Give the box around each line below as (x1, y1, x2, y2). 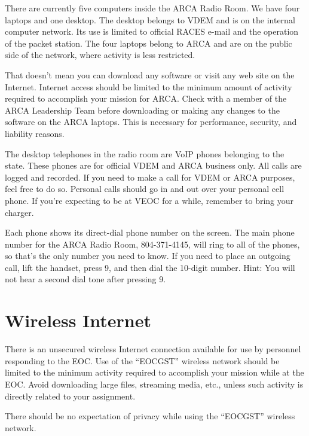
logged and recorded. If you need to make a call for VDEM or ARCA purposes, (5, 170, 295, 183)
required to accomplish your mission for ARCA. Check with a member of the (5, 92, 287, 105)
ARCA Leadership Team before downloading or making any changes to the (5, 103, 280, 116)
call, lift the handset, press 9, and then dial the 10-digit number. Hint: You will (5, 261, 295, 273)
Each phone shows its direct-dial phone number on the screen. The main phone (5, 226, 295, 239)
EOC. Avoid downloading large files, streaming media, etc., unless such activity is (5, 377, 304, 390)
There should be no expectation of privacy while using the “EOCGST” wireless (5, 410, 295, 422)
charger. (5, 206, 34, 218)
